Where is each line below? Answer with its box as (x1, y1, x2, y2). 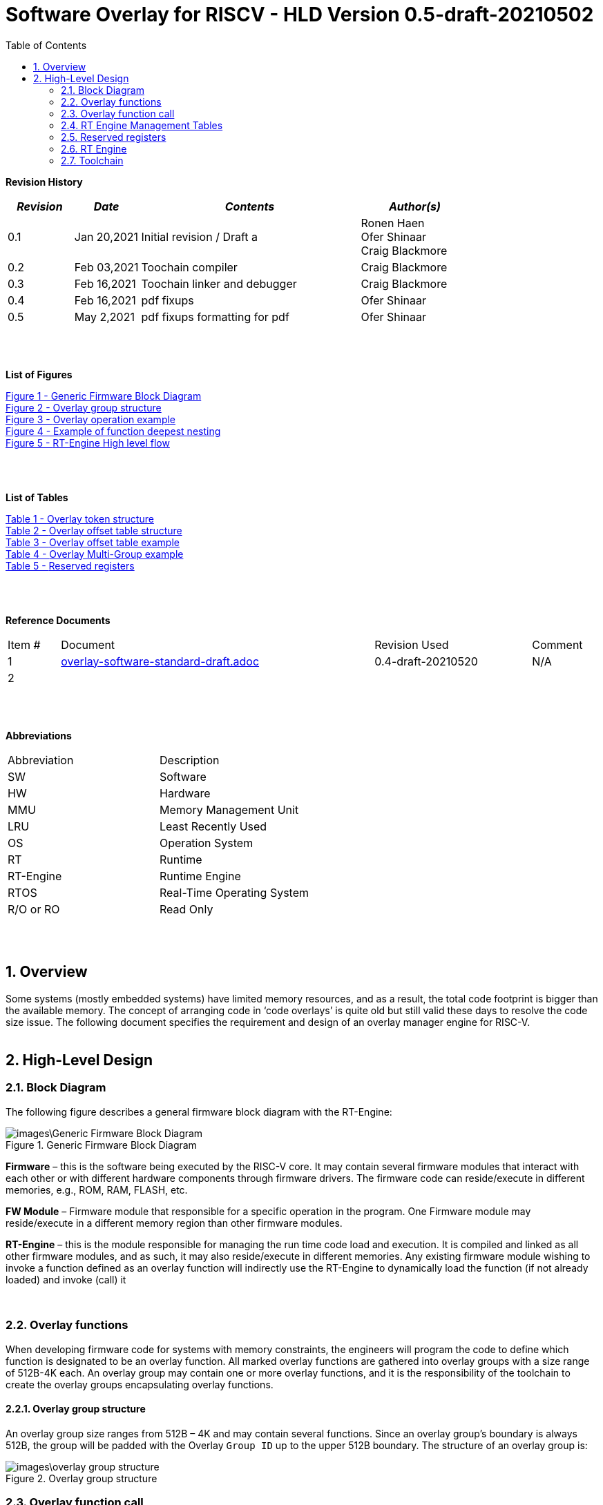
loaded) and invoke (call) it (6, 1273, 126, 1285)
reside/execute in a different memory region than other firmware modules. (6, 1216, 343, 1229)
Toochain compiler (141, 260, 238, 274)
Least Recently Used (160, 819, 267, 833)
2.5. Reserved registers (61, 130, 166, 143)
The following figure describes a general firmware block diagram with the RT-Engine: (6, 1105, 392, 1118)
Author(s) (388, 199, 441, 213)
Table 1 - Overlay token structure (6, 512, 154, 525)
